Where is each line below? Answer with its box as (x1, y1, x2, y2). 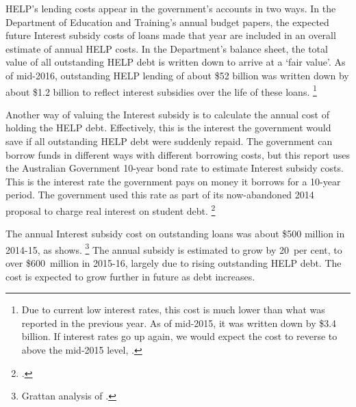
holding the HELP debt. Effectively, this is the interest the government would (5, 120, 331, 135)
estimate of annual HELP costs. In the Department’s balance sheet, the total (5, 41, 328, 55)
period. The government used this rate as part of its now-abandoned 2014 (5, 187, 314, 202)
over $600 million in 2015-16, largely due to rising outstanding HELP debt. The (5, 256, 342, 270)
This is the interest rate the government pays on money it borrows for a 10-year (5, 174, 341, 188)
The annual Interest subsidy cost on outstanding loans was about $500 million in (5, 226, 345, 241)
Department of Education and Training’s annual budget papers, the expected (5, 14, 329, 29)
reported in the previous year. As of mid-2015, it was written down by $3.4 (21, 315, 337, 330)
